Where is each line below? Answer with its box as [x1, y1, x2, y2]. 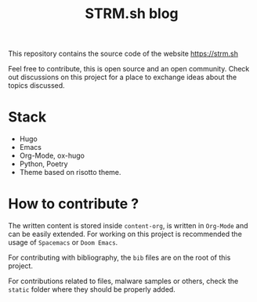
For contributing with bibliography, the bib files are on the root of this [8, 253, 231, 263]
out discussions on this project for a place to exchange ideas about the [8, 72, 237, 82]
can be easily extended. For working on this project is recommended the [8, 229, 243, 239]
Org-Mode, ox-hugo [19, 151, 85, 161]
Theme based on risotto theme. [19, 168, 121, 177]
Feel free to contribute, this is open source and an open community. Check [8, 64, 250, 74]
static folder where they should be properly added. [8, 285, 176, 294]
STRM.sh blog [85, 5, 179, 23]
